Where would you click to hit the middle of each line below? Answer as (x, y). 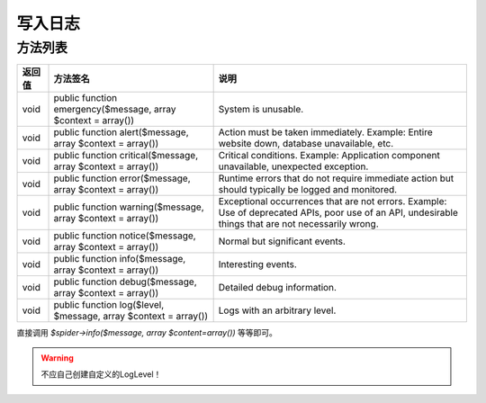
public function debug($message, (125, 282)
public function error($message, (122, 178)
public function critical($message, (126, 156)
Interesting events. (257, 264)
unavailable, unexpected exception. (293, 166)
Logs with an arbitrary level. (277, 310)
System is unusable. (261, 110)
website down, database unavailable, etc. (306, 144)
